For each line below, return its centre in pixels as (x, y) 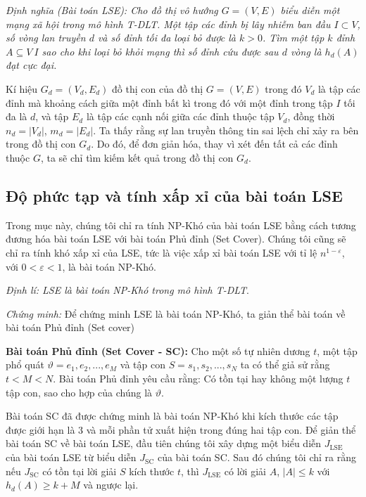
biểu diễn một (310, 10)
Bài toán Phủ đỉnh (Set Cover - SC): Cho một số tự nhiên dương (158, 350)
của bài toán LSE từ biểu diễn (71, 457)
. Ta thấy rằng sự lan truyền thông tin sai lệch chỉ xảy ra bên (226, 130)
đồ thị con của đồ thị (158, 88)
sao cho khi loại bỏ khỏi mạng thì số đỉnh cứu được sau (160, 51)
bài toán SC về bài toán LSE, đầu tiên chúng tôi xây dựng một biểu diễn (164, 443)
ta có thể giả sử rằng (285, 364)
